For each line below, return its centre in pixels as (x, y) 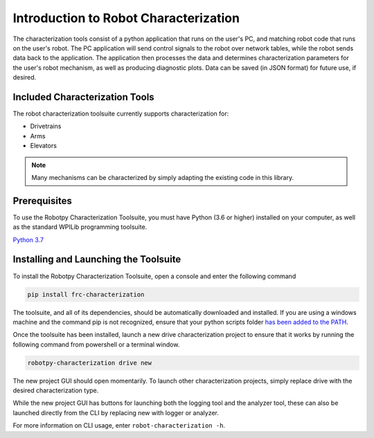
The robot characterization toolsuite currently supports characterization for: (121, 113)
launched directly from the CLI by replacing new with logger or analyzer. (116, 412)
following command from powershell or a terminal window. (96, 344)
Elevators (43, 146)
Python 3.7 (28, 239)
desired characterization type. (56, 390)
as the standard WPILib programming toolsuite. (80, 227)
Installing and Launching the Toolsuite (97, 259)
